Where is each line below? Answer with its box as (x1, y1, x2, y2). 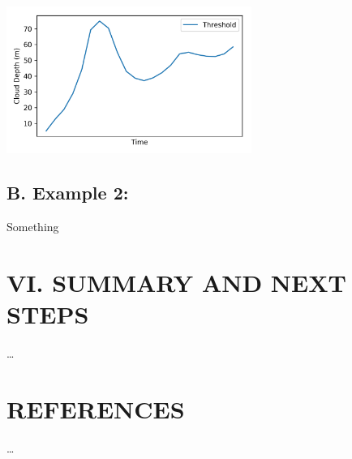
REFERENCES (6, 392, 185, 425)
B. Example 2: (6, 180, 129, 205)
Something (6, 218, 59, 235)
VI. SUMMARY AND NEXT (6, 265, 346, 298)
